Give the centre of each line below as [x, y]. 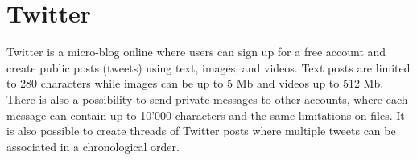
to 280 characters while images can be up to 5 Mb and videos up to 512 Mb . [195, 83]
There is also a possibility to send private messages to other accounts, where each [207, 98]
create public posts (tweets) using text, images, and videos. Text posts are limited [208, 67]
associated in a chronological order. [93, 146]
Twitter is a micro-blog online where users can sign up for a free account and [196, 52]
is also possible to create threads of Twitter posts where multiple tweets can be [201, 131]
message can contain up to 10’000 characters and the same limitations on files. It [206, 115]
